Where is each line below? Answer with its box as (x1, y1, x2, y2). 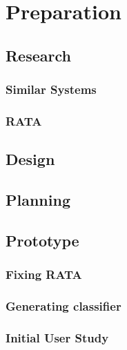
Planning (6, 189, 70, 211)
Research (6, 44, 71, 66)
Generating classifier (6, 297, 121, 314)
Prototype (6, 229, 79, 251)
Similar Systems (6, 81, 97, 98)
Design (6, 148, 55, 170)
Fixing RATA (6, 266, 82, 283)
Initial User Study (6, 329, 109, 346)
